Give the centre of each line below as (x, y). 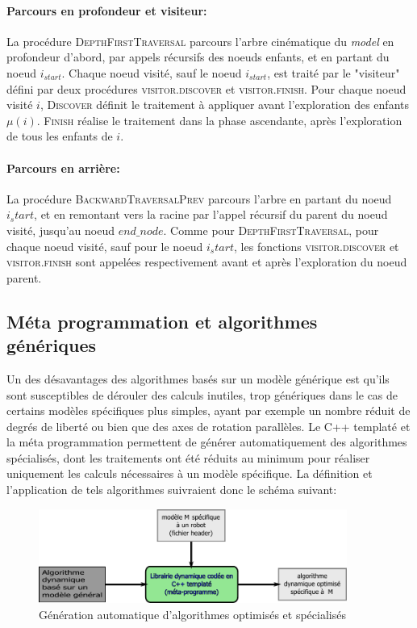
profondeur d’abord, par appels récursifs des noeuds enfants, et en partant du (198, 57)
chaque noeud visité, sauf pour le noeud (105, 246)
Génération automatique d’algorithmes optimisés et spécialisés (192, 614)
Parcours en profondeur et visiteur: (107, 10)
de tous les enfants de (60, 136)
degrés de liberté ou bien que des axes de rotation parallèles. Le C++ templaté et (208, 426)
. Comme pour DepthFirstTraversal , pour (271, 230)
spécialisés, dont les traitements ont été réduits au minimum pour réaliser (188, 457)
